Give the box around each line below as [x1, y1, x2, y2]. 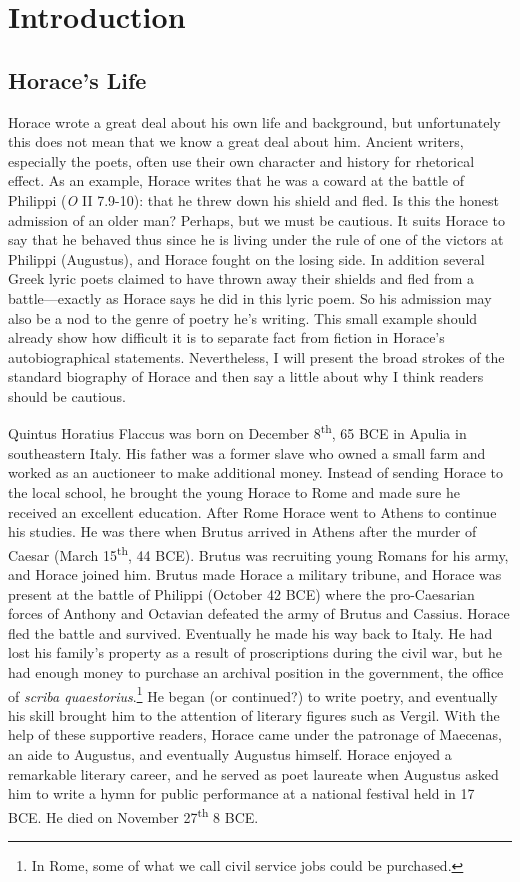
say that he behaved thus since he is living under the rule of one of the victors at [8, 229, 504, 250]
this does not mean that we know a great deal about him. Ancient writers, [8, 131, 464, 152]
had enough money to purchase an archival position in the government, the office [8, 661, 504, 682]
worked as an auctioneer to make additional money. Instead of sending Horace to [8, 462, 503, 483]
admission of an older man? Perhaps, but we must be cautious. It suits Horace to [8, 209, 506, 230]
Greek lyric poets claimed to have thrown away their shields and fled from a [8, 268, 475, 289]
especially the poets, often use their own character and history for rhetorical [8, 150, 475, 171]
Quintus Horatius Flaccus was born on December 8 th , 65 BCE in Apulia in [8, 420, 467, 444]
